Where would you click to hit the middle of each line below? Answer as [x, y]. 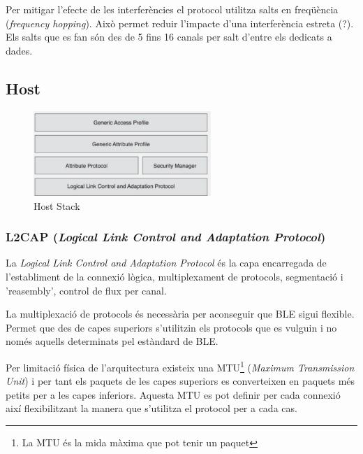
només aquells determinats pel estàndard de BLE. [112, 341]
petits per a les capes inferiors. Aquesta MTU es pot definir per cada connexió [173, 394]
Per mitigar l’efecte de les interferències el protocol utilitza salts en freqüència [172, 9]
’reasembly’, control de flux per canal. [86, 290]
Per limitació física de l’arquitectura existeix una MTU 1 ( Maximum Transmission [180, 366]
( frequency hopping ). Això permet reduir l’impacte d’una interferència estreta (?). [180, 23]
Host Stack [57, 205]
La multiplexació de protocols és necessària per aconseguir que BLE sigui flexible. [180, 314]
